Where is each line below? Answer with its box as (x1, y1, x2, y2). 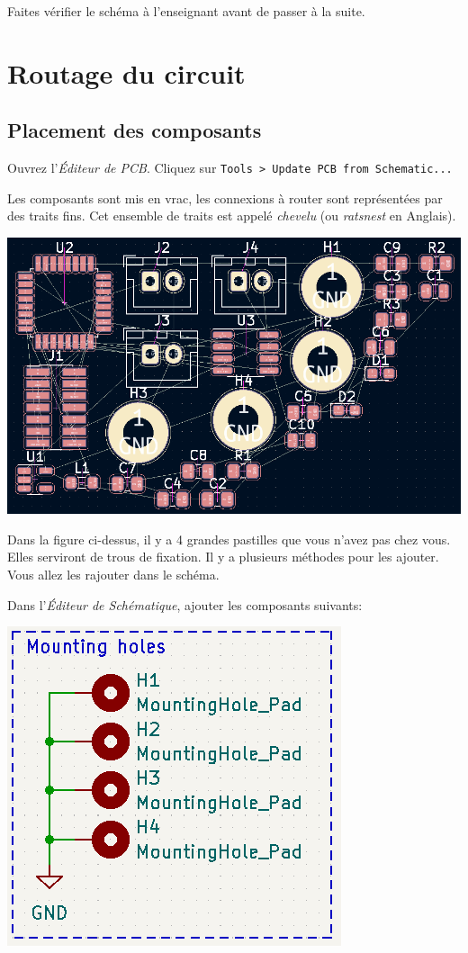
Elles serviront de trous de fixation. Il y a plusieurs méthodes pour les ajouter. (7, 547, 439, 566)
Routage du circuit (7, 54, 246, 91)
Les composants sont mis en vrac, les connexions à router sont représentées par (7, 188, 443, 207)
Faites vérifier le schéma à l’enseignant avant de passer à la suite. (7, 2, 365, 20)
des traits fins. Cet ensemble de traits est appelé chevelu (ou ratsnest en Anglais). (7, 206, 456, 225)
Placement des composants (7, 116, 262, 144)
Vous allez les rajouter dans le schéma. (7, 564, 220, 583)
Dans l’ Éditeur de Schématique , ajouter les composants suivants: (7, 595, 363, 614)
